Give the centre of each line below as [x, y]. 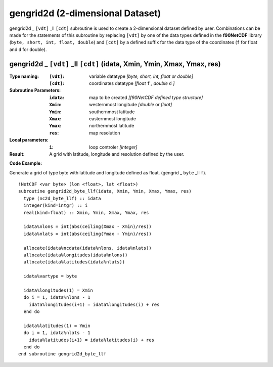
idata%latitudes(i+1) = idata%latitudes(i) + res [91, 340]
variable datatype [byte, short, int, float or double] [141, 76]
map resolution [105, 133]
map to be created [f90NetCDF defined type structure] [146, 97]
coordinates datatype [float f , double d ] [132, 83]
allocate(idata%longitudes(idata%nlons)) [76, 255]
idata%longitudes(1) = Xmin [58, 290]
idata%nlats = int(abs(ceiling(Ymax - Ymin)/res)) [87, 234]
